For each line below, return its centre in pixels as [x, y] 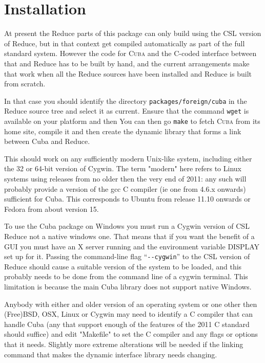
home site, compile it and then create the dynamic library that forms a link [123, 131]
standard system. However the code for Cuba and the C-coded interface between [130, 53]
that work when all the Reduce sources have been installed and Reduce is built [128, 73]
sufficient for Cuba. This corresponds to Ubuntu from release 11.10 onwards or [127, 199]
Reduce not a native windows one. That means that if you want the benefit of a [129, 236]
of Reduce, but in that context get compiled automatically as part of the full [125, 43]
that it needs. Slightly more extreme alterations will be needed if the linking [124, 344]
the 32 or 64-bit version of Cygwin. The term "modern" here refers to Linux [123, 168]
